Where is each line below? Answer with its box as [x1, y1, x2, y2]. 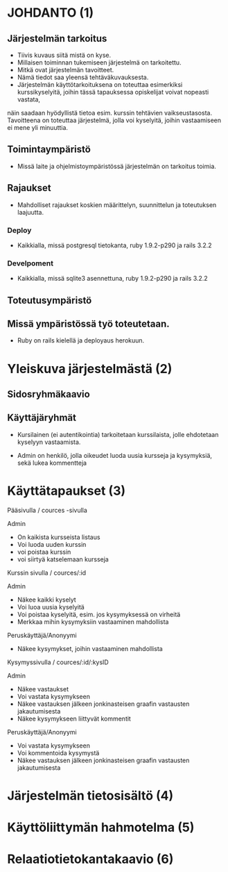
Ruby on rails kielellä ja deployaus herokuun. [17, 336, 145, 345]
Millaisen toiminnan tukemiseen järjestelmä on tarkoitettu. [17, 58, 182, 67]
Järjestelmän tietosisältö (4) [7, 787, 174, 803]
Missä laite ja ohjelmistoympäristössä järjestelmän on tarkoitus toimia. [17, 162, 217, 170]
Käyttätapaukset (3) [7, 483, 126, 498]
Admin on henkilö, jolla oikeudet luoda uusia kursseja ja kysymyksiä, [17, 451, 213, 459]
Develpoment [7, 258, 54, 268]
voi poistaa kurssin [17, 548, 71, 556]
